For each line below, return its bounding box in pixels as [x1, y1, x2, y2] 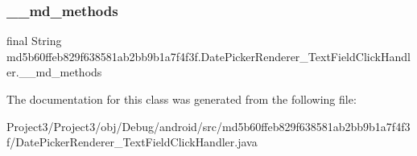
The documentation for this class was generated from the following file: [6, 91, 357, 107]
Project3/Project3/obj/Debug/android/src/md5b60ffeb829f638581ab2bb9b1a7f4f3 [6, 117, 411, 134]
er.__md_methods [6, 64, 102, 80]
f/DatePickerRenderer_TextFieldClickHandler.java [6, 133, 258, 150]
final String [6, 32, 62, 49]
